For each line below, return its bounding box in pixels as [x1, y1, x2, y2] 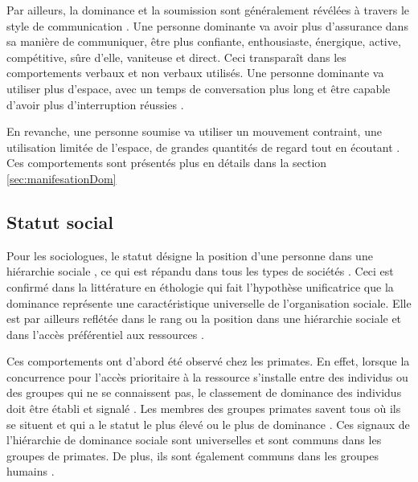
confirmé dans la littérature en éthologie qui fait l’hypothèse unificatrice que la [6, 278, 394, 295]
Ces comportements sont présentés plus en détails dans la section [6, 154, 327, 171]
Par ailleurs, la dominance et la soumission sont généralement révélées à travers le [6, 2, 410, 18]
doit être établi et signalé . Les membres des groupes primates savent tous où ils [6, 400, 401, 417]
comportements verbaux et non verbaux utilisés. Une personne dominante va [6, 64, 384, 81]
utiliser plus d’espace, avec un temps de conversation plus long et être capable [6, 80, 391, 96]
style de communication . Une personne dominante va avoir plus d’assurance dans [6, 17, 408, 34]
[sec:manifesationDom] [6, 170, 117, 186]
